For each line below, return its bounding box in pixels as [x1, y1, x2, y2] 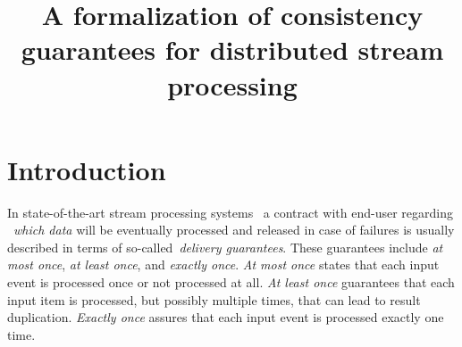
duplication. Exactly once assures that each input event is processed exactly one [7, 308, 444, 326]
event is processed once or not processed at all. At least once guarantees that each [7, 273, 455, 292]
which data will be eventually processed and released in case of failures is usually [13, 220, 455, 239]
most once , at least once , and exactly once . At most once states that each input [7, 255, 440, 274]
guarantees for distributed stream [21, 31, 444, 68]
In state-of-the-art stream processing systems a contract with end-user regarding [7, 202, 454, 221]
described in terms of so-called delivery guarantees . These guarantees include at [7, 237, 443, 256]
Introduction [7, 151, 166, 187]
